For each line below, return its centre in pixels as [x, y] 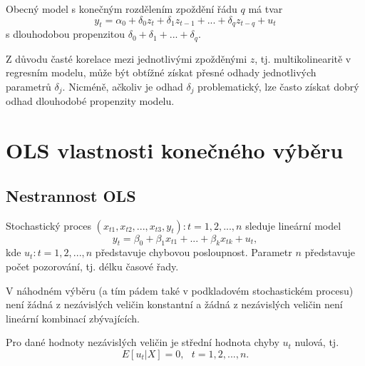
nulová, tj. [317, 342]
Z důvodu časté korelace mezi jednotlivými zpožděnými [127, 58]
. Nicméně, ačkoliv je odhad [123, 87]
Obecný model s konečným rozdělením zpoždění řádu [122, 9]
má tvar [266, 9]
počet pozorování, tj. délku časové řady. [92, 266]
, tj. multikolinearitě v [303, 58]
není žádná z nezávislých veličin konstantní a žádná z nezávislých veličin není [174, 304]
